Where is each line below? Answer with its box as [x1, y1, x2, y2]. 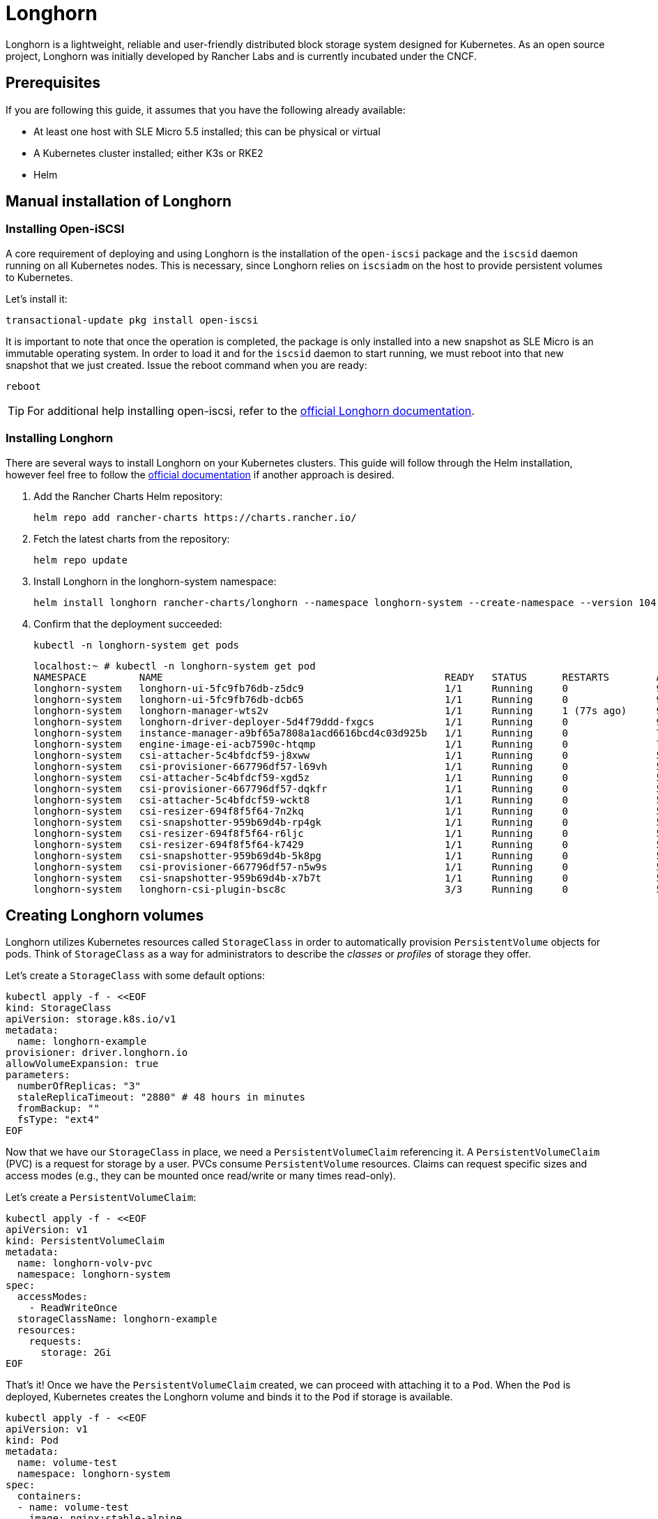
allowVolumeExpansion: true [6, 1058, 159, 1070]
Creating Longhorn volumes [6, 906, 204, 924]
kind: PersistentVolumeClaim [6, 1235, 164, 1247]
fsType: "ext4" [17, 1114, 100, 1126]
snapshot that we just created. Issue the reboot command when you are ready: [6, 358, 367, 371]
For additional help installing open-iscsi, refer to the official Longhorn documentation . [27, 403, 475, 418]
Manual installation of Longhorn [6, 192, 232, 211]
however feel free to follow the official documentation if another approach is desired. [6, 468, 395, 481]
